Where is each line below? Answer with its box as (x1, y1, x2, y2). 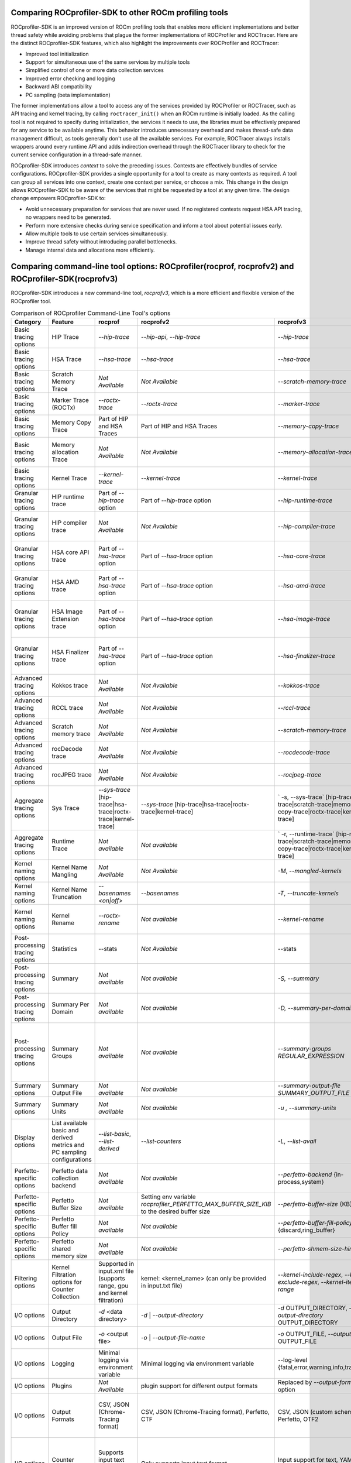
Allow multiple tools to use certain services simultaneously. (25, 230, 168, 237)
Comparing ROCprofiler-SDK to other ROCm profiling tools (11, 8, 229, 18)
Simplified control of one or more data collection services (25, 67, 164, 74)
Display (14, 1134, 35, 1142)
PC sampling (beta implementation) (25, 91, 111, 98)
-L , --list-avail (277, 1137, 316, 1145)
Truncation (51, 893, 82, 901)
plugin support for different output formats (140, 1382, 258, 1390)
